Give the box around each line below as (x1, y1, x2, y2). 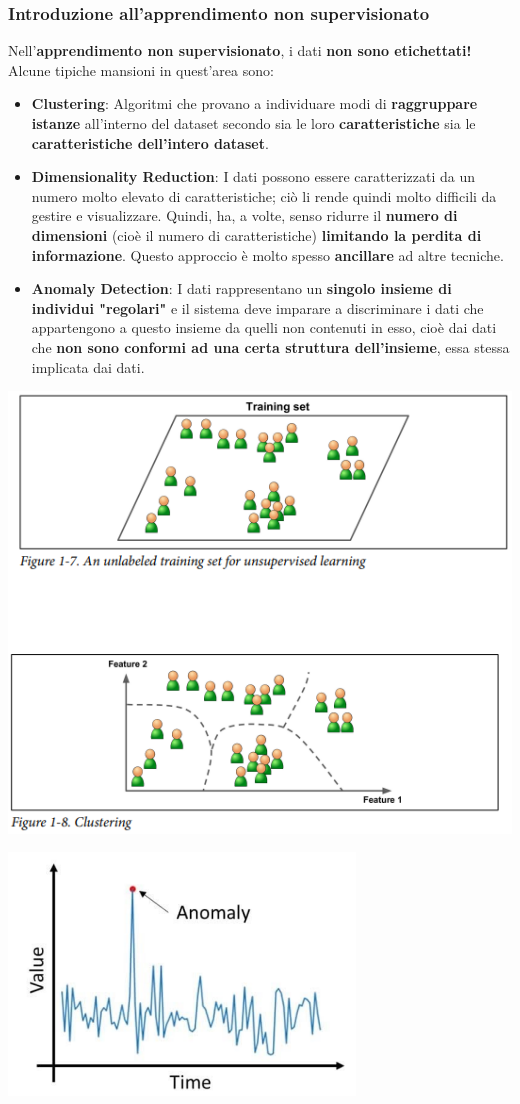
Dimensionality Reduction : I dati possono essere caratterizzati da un (31, 166, 476, 187)
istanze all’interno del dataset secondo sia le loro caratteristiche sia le (31, 113, 476, 133)
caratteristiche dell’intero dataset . (31, 132, 269, 153)
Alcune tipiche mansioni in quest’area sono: (8, 59, 274, 80)
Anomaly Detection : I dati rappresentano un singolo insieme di (31, 278, 452, 299)
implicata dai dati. (31, 356, 145, 377)
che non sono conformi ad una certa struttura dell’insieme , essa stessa (31, 336, 510, 357)
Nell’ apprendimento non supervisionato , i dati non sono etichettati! (8, 40, 472, 61)
